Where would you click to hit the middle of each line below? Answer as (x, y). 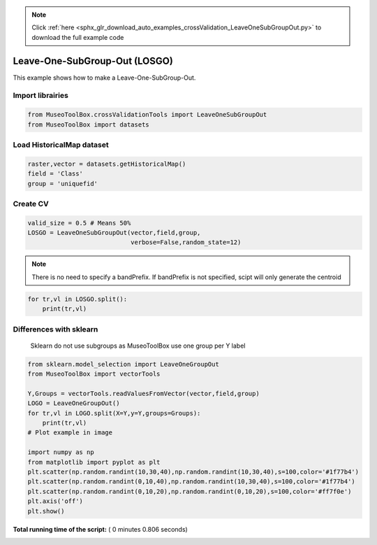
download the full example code (78, 37)
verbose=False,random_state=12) (186, 242)
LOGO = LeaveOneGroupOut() (74, 403)
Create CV (31, 204)
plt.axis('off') (56, 501)
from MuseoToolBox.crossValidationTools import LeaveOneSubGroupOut (147, 115)
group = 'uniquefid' (62, 183)
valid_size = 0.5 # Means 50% (79, 223)
